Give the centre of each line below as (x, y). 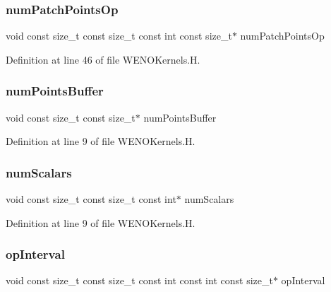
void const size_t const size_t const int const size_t (119, 36)
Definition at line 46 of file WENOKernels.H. (103, 59)
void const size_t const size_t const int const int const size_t (139, 280)
